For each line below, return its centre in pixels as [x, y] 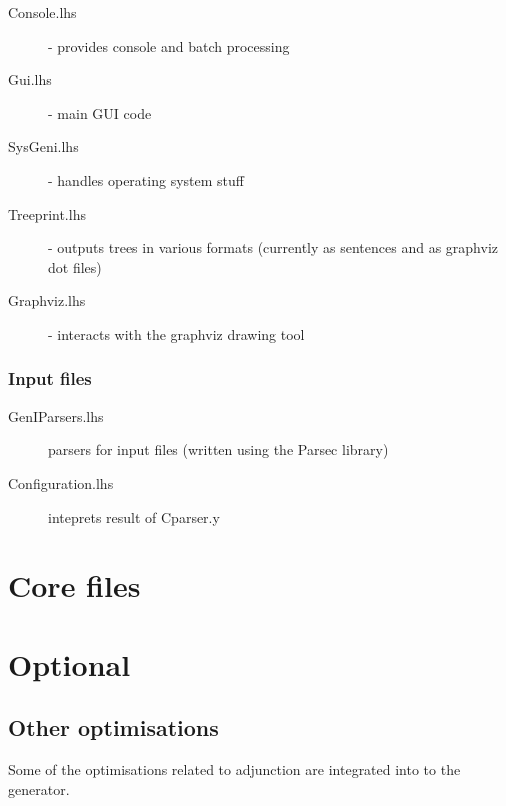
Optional [69, 663]
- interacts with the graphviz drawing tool [176, 333]
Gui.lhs [30, 79]
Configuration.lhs [61, 482]
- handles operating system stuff [146, 179]
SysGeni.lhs [43, 146]
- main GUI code [100, 112]
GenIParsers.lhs [56, 415]
